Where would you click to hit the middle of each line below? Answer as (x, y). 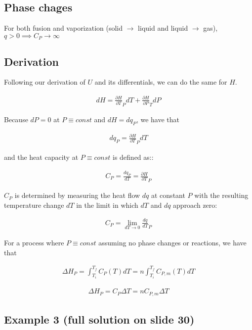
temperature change (34, 205)
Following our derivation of (45, 82)
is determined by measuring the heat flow (77, 195)
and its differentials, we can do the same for (161, 82)
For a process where (34, 242)
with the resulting (221, 195)
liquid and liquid (163, 28)
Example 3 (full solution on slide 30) (99, 319)
